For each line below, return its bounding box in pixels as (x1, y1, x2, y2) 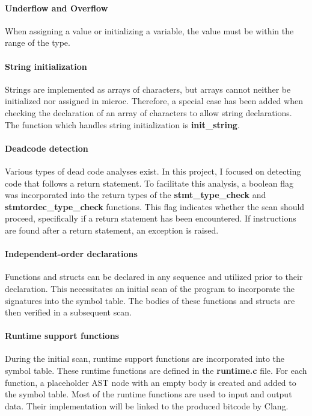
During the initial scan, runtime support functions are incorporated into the (5, 352, 285, 365)
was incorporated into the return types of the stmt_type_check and (5, 188, 266, 201)
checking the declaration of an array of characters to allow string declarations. (5, 106, 292, 119)
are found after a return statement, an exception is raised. (5, 223, 219, 236)
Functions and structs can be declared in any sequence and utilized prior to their (5, 270, 303, 283)
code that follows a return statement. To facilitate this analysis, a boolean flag (5, 176, 293, 189)
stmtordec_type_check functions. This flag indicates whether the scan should (5, 200, 305, 213)
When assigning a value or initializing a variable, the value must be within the (5, 24, 294, 37)
